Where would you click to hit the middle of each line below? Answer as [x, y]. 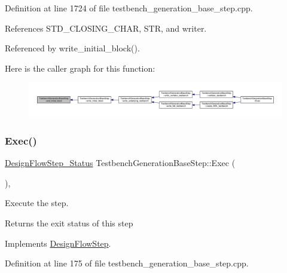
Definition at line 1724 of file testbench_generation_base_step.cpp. [129, 8]
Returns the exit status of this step [69, 223]
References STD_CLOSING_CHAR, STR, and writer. [106, 28]
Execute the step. [37, 203]
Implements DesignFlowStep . [58, 243]
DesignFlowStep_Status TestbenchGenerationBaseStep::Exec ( [120, 163]
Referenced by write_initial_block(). [72, 48]
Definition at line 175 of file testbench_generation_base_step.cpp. [127, 263]
